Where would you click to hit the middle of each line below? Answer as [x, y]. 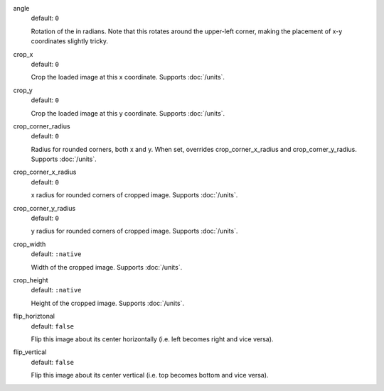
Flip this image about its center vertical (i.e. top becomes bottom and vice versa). [150, 375]
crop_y [23, 90]
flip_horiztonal [34, 316]
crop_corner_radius [42, 126]
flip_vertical [30, 352]
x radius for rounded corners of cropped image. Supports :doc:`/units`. [134, 195]
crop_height [31, 280]
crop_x [23, 54]
